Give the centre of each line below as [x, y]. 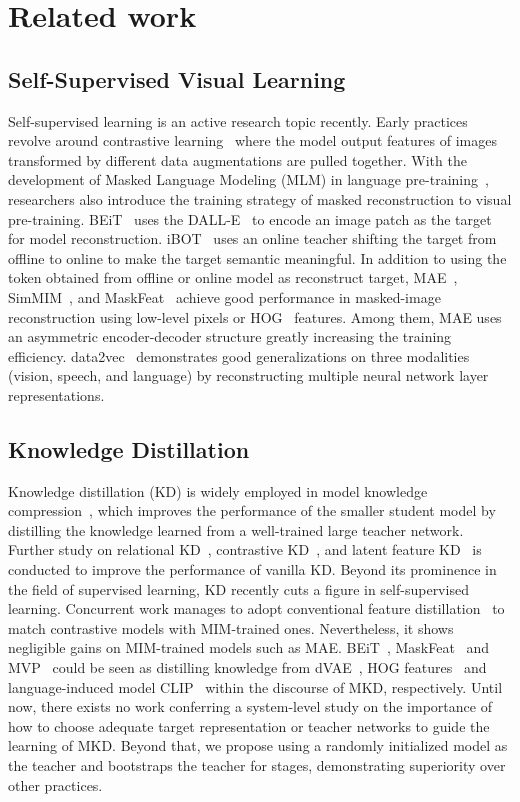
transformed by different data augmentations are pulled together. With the [237, 159]
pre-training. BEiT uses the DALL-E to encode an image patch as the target [250, 218]
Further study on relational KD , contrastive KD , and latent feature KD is [245, 549]
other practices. [55, 784]
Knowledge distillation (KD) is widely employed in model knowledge [218, 490]
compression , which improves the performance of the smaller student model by [252, 510]
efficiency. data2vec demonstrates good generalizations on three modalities [239, 355]
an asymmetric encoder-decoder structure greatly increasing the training [230, 336]
